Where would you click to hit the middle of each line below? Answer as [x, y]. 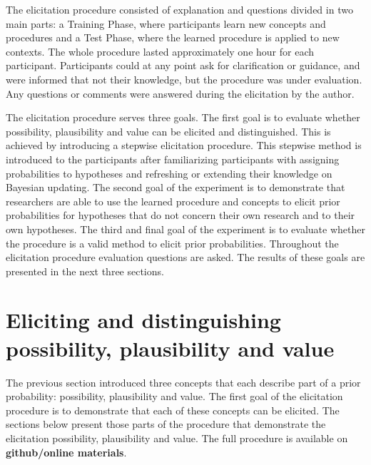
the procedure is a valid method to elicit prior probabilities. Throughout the [172, 243]
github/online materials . [66, 452]
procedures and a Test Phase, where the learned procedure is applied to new [173, 37]
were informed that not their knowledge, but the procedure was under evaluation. [184, 79]
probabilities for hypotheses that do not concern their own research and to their [181, 215]
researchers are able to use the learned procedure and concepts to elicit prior [173, 201]
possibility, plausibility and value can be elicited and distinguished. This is [168, 131]
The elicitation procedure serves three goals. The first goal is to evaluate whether [183, 117]
